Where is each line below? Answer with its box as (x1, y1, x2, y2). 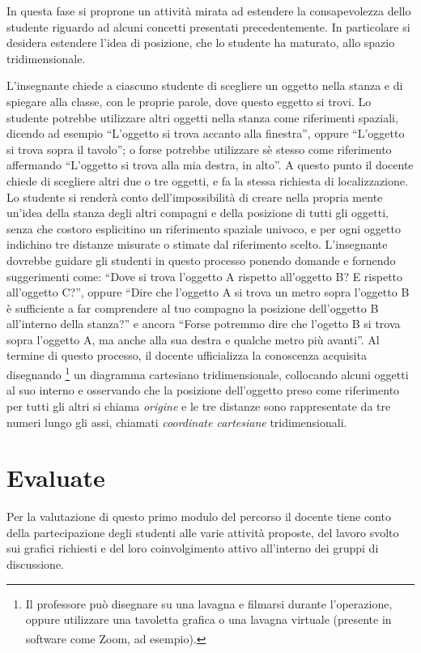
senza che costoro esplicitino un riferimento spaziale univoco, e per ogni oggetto (6, 220, 401, 237)
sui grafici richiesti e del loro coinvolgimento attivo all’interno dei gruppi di (6, 540, 379, 557)
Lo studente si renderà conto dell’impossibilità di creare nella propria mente (6, 188, 383, 205)
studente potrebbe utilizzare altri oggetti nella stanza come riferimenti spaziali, (6, 109, 398, 126)
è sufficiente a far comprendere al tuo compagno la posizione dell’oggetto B (6, 299, 379, 316)
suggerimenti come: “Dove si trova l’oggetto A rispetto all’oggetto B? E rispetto (6, 267, 403, 284)
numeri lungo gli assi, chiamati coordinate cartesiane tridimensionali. (6, 413, 347, 430)
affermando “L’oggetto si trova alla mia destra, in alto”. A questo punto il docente (6, 156, 414, 173)
